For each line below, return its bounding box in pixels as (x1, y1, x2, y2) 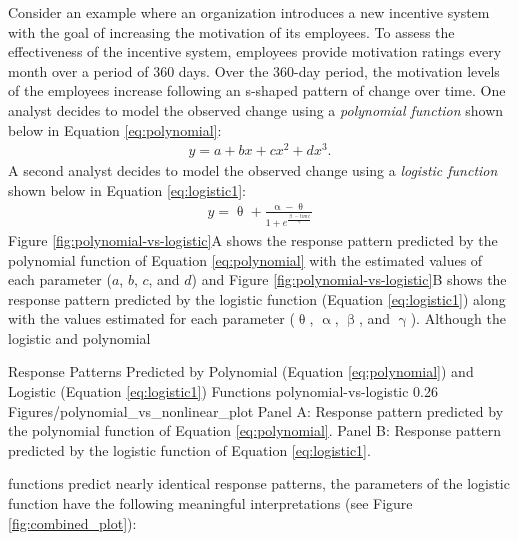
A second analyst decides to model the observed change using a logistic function (8, 160, 498, 181)
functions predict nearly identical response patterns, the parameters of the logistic (8, 473, 510, 494)
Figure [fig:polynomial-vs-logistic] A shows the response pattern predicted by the (8, 229, 498, 250)
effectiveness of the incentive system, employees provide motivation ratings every (8, 41, 502, 62)
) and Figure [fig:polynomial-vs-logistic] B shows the (191, 269, 507, 290)
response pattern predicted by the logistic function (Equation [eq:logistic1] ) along (8, 288, 506, 309)
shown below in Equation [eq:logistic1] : (8, 179, 247, 200)
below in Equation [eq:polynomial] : (8, 119, 222, 140)
